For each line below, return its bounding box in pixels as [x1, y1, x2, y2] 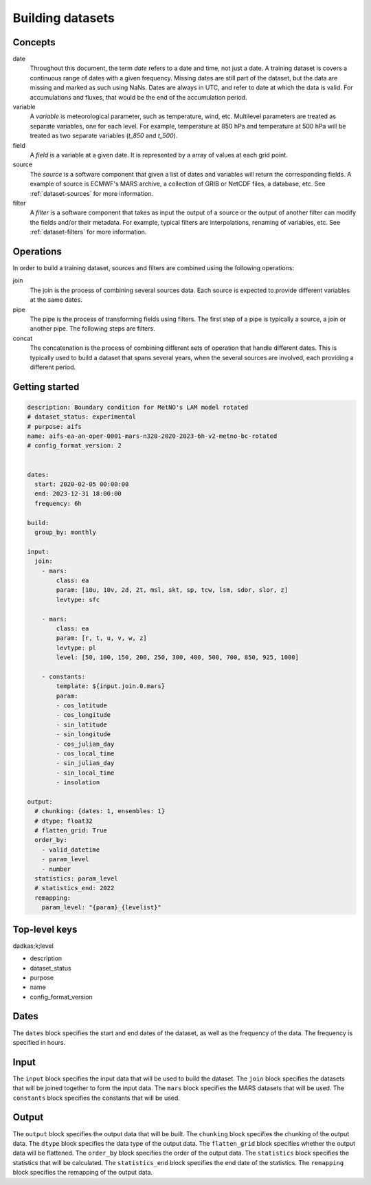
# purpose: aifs [27, 423, 82, 430]
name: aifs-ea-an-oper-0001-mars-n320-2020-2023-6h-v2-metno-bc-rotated [27, 432, 278, 440]
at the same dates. [30, 296, 82, 304]
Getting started [12, 381, 80, 392]
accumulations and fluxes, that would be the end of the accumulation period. [30, 93, 247, 101]
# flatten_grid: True [34, 827, 108, 834]
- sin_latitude [56, 720, 108, 729]
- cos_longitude [56, 711, 111, 719]
